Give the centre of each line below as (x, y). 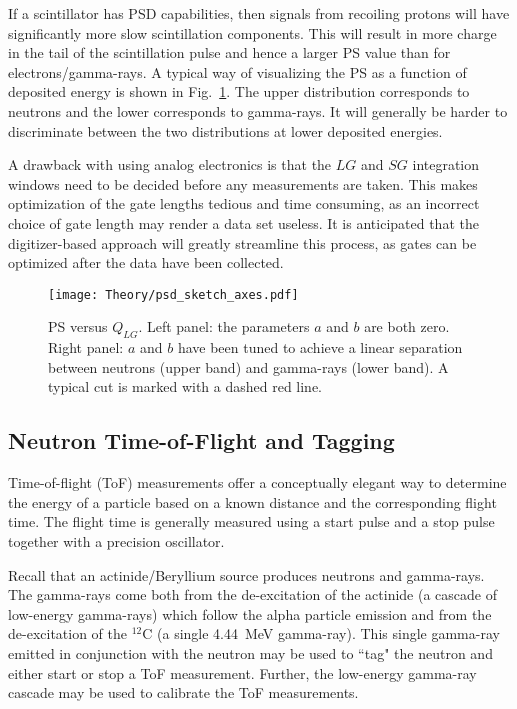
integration (446, 164)
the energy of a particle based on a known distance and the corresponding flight (252, 501)
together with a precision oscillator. (116, 540)
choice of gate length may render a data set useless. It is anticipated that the (243, 222)
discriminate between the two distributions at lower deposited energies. (225, 130)
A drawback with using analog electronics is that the (170, 164)
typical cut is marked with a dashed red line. (185, 386)
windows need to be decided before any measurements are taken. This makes (243, 183)
